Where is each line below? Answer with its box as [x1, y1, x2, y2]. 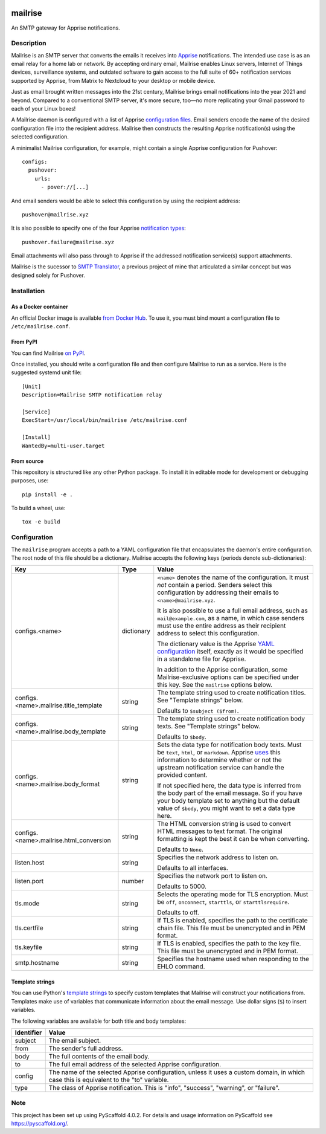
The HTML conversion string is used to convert [157, 820, 291, 828]
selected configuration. [11, 133, 69, 140]
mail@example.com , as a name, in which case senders [157, 614, 305, 623]
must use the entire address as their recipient [157, 621, 286, 630]
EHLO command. [157, 962, 205, 971]
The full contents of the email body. [48, 1052, 150, 1060]
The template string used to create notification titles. [157, 688, 306, 697]
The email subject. [48, 1036, 101, 1045]
